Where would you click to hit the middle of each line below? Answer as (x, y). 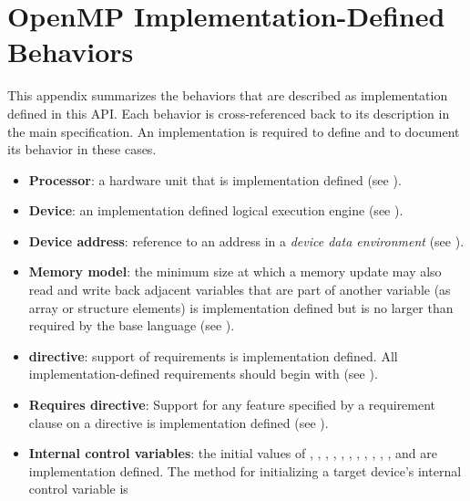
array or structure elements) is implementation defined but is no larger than (241, 307)
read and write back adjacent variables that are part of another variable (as (240, 290)
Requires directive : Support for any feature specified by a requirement (232, 405)
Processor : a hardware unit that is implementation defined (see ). (215, 179)
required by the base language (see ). (132, 325)
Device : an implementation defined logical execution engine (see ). (216, 210)
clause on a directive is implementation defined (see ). (179, 422)
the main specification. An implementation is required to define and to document (234, 131)
